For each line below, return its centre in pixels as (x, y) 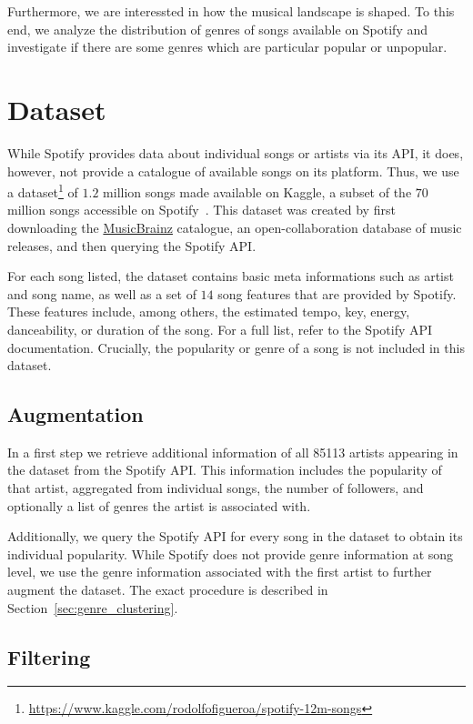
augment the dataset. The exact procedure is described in (168, 590)
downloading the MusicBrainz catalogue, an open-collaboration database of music (235, 227)
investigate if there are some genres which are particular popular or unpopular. (227, 47)
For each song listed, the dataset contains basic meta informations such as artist (231, 276)
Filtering (49, 656)
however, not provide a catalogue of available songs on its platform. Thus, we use (233, 171)
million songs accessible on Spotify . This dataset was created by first (201, 210)
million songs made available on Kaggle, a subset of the (257, 191)
